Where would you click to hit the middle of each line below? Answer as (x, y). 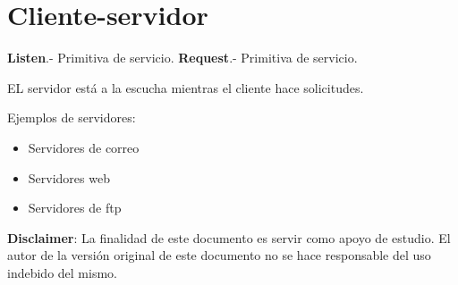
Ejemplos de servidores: (72, 117)
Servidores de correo (84, 147)
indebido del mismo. (62, 272)
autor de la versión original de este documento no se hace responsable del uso (219, 255)
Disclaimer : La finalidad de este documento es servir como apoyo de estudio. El (229, 237)
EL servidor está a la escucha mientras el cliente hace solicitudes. (186, 87)
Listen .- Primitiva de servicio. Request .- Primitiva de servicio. (182, 58)
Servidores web (69, 177)
